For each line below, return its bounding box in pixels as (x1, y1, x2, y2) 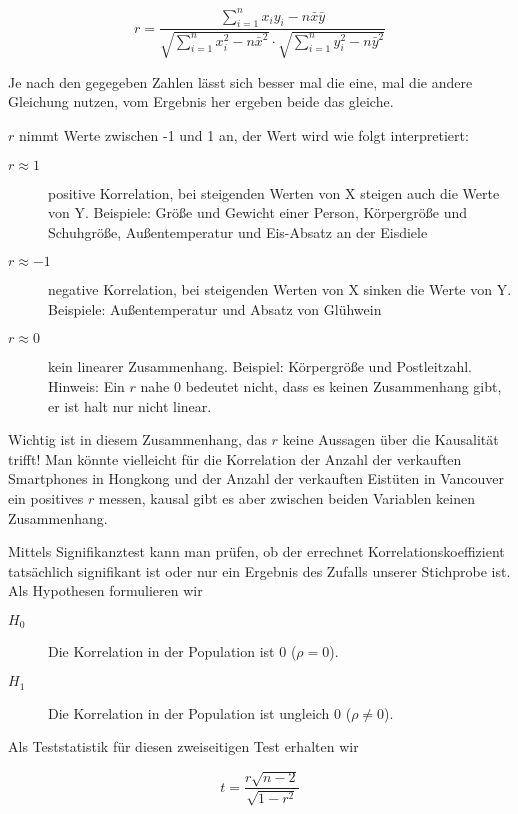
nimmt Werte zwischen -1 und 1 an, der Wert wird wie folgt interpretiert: (18, 124, 469, 145)
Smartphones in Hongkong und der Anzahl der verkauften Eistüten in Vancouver (8, 468, 505, 489)
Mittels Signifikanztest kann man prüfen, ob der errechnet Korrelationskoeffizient (8, 541, 505, 562)
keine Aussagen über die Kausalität (282, 429, 499, 450)
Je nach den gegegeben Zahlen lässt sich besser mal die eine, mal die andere (8, 71, 473, 92)
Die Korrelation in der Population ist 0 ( (48, 641, 297, 662)
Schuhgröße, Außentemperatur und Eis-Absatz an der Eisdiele (48, 221, 428, 242)
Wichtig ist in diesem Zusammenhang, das (8, 429, 267, 450)
